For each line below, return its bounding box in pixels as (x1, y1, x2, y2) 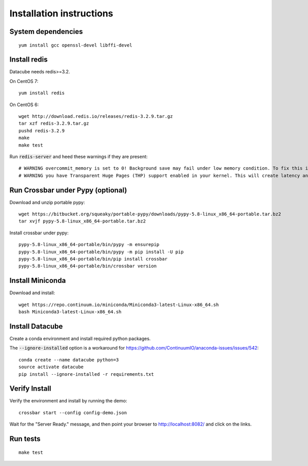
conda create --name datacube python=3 (18, 357, 119, 362)
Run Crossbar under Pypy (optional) (9, 186, 127, 194)
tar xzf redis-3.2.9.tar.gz (18, 120, 89, 127)
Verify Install (9, 384, 51, 393)
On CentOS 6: (9, 102, 39, 108)
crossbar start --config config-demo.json (18, 410, 127, 415)
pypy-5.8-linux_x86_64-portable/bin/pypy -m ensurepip (18, 241, 160, 248)
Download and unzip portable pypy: (9, 199, 85, 205)
